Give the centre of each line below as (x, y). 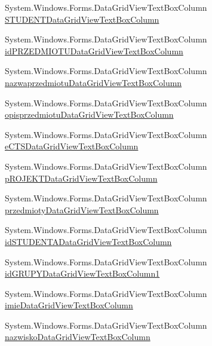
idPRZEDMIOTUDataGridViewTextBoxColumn (94, 50)
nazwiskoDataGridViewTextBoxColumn (78, 337)
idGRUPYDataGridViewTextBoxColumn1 (82, 273)
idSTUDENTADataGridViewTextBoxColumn (88, 241)
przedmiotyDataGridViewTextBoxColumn (82, 209)
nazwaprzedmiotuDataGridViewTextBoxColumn (93, 82)
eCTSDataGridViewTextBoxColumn (72, 146)
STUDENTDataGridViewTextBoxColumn (82, 19)
